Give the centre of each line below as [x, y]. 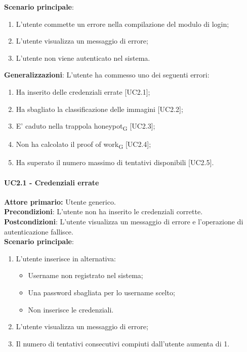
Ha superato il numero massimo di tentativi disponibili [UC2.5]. [115, 162]
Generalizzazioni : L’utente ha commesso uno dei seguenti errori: [107, 75]
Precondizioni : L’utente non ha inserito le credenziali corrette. [104, 211]
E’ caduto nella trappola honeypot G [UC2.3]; [86, 126]
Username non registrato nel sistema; [86, 275]
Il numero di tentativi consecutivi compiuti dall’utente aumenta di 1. [123, 343]
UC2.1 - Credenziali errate [52, 182]
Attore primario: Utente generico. [60, 201]
